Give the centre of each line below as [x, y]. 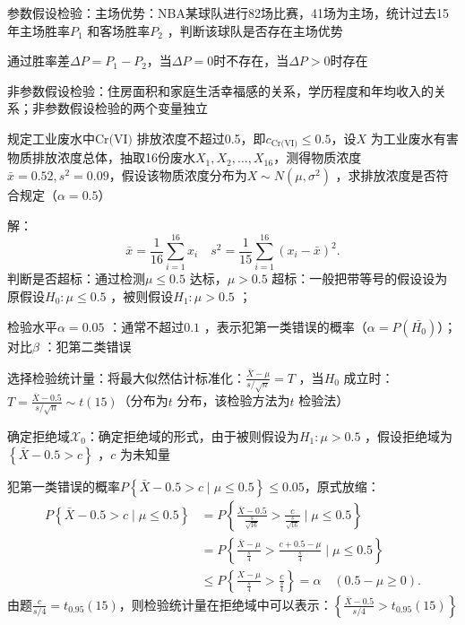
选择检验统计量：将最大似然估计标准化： [126, 377]
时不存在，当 [251, 61]
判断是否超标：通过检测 [76, 278]
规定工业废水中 [51, 138]
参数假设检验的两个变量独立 [126, 108]
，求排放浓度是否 [386, 175]
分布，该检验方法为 [233, 400]
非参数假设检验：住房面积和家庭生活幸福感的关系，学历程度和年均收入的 [220, 90]
